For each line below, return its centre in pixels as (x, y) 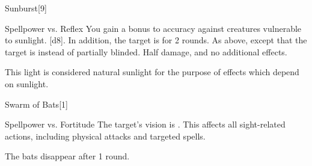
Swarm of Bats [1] (36, 104)
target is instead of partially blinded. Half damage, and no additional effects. (146, 51)
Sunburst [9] (26, 8)
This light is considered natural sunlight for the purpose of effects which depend (152, 72)
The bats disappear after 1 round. (67, 156)
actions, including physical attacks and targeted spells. (105, 136)
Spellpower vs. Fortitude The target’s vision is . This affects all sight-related (145, 124)
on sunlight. (27, 83)
